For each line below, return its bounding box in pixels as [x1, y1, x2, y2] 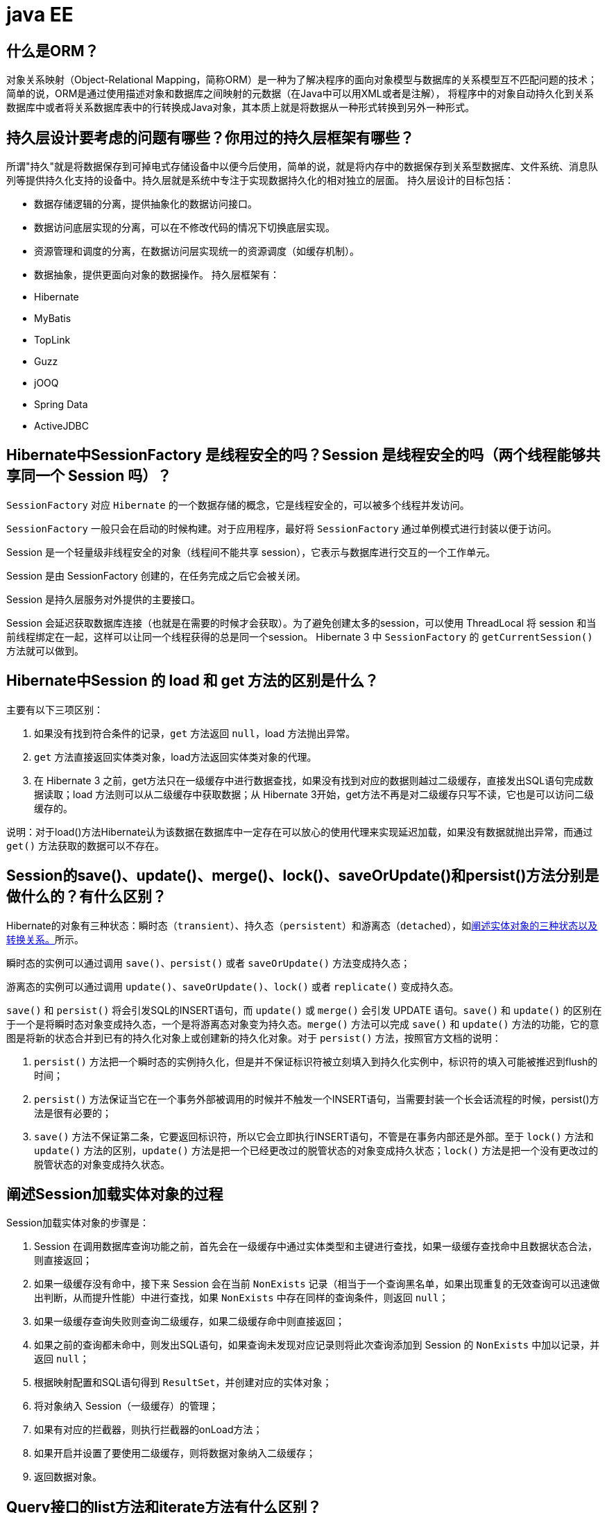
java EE [6, 3, 74, 26]
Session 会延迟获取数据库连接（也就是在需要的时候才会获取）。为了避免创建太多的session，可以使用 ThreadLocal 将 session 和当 [6, 616, 597, 629]
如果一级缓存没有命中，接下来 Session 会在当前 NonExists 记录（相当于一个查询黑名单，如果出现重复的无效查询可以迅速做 [34, 1278, 600, 1290]
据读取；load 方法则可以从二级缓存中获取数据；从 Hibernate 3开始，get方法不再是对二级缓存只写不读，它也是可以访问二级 [34, 788, 594, 800]
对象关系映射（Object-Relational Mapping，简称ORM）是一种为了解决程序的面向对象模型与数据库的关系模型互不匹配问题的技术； [6, 74, 597, 86]
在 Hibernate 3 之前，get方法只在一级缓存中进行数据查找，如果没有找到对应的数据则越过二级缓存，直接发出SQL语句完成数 [34, 774, 594, 786]
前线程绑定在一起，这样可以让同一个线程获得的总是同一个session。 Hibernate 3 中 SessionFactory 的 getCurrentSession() [6, 630, 593, 643]
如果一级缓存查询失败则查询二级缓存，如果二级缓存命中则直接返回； [34, 1315, 345, 1328]
